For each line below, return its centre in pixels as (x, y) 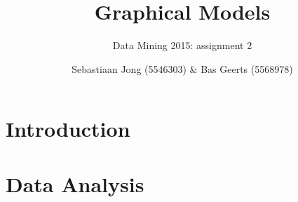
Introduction (68, 129)
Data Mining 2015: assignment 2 (182, 45)
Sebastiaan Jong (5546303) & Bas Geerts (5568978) (182, 68)
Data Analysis (75, 183)
